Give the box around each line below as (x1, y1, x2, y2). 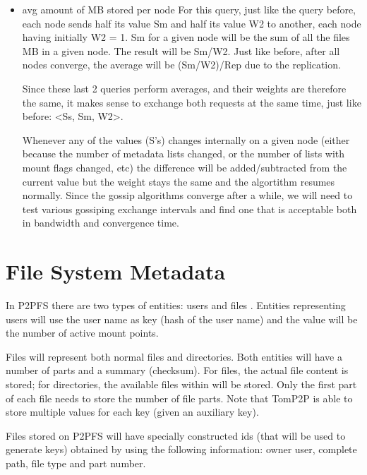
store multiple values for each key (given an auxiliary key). (6, 404, 259, 419)
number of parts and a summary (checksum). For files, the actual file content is (6, 363, 349, 378)
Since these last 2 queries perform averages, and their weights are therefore (22, 80, 347, 95)
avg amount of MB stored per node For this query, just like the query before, (22, 2, 356, 16)
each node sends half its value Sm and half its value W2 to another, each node (22, 16, 361, 30)
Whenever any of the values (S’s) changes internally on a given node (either (22, 132, 350, 147)
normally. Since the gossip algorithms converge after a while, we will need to (22, 188, 353, 203)
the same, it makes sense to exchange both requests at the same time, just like (22, 95, 361, 109)
